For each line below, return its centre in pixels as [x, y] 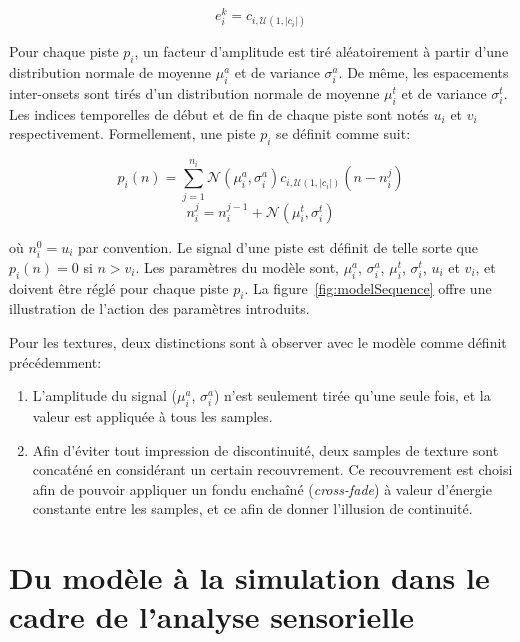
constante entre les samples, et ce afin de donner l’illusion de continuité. [252, 508]
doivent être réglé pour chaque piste [119, 287]
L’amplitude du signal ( [104, 395]
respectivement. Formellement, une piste [132, 133]
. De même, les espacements [423, 72]
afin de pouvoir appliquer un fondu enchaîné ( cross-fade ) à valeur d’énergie [262, 488]
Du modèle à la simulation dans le [249, 577]
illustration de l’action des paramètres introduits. [159, 308]
